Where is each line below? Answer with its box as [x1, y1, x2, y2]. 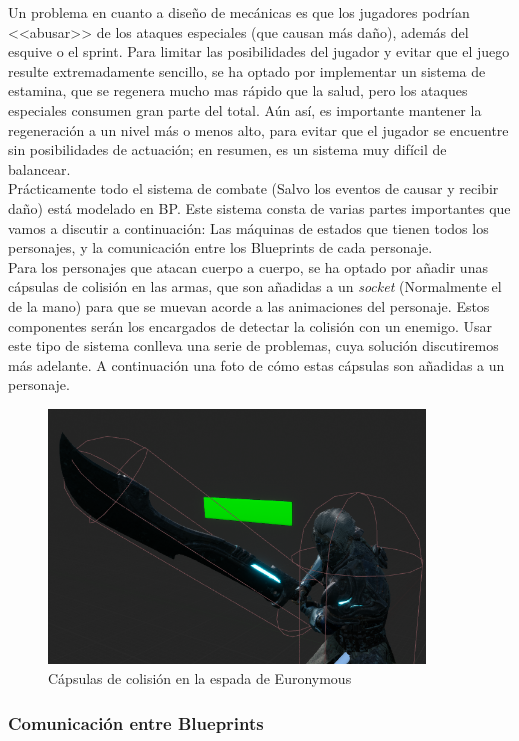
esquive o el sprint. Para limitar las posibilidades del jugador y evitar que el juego [8, 41, 510, 62]
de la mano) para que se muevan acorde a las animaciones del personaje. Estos [8, 295, 490, 316]
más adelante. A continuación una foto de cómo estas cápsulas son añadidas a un [8, 354, 505, 375]
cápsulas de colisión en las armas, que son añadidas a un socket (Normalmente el [8, 276, 502, 297]
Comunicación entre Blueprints [8, 710, 264, 735]
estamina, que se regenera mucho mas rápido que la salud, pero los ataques [8, 80, 468, 101]
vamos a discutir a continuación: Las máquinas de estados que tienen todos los [8, 217, 489, 238]
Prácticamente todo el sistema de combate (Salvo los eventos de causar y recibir [8, 178, 499, 199]
